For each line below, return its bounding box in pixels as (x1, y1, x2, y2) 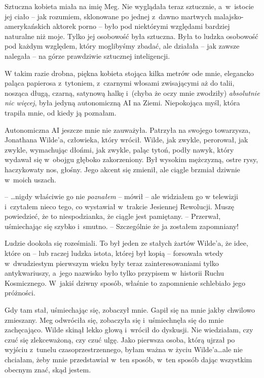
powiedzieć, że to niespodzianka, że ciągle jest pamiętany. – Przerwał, (5, 211, 221, 221)
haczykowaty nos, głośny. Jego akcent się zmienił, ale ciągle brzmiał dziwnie (5, 164, 240, 174)
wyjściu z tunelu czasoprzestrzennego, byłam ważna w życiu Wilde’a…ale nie (5, 344, 243, 355)
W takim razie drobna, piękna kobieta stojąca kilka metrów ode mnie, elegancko (5, 67, 254, 78)
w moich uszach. (5, 174, 56, 184)
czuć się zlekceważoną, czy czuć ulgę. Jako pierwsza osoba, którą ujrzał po (5, 334, 235, 345)
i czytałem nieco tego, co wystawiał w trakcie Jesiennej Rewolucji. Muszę (5, 201, 234, 211)
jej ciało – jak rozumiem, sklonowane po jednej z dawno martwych (5, 11, 212, 21)
